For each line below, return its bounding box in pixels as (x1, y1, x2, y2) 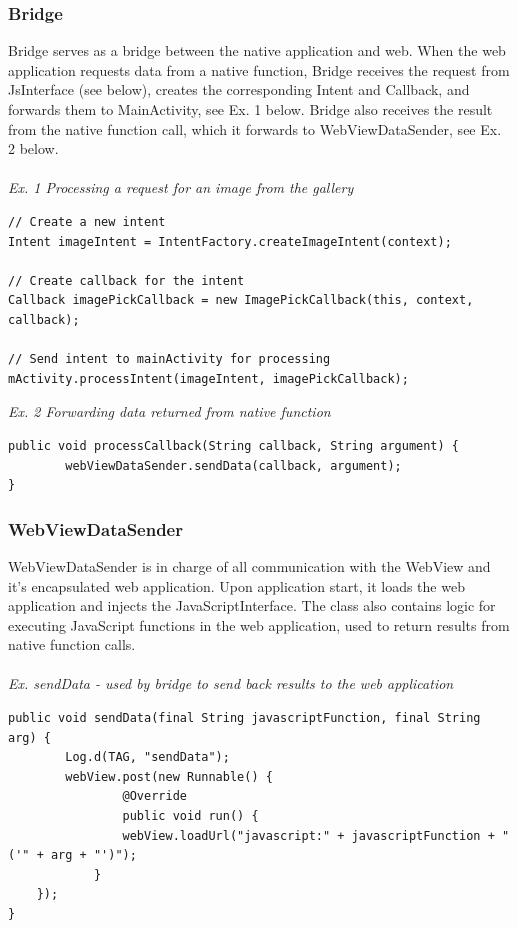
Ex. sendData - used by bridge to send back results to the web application (8, 673, 454, 694)
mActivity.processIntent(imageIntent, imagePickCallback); (8, 371, 409, 386)
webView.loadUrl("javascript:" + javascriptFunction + (122, 828, 495, 843)
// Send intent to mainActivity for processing (8, 352, 331, 367)
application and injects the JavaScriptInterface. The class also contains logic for (8, 595, 496, 616)
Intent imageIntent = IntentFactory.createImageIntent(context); (8, 234, 452, 249)
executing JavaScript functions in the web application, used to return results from (8, 614, 510, 635)
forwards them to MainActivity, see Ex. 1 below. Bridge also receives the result (8, 99, 493, 119)
